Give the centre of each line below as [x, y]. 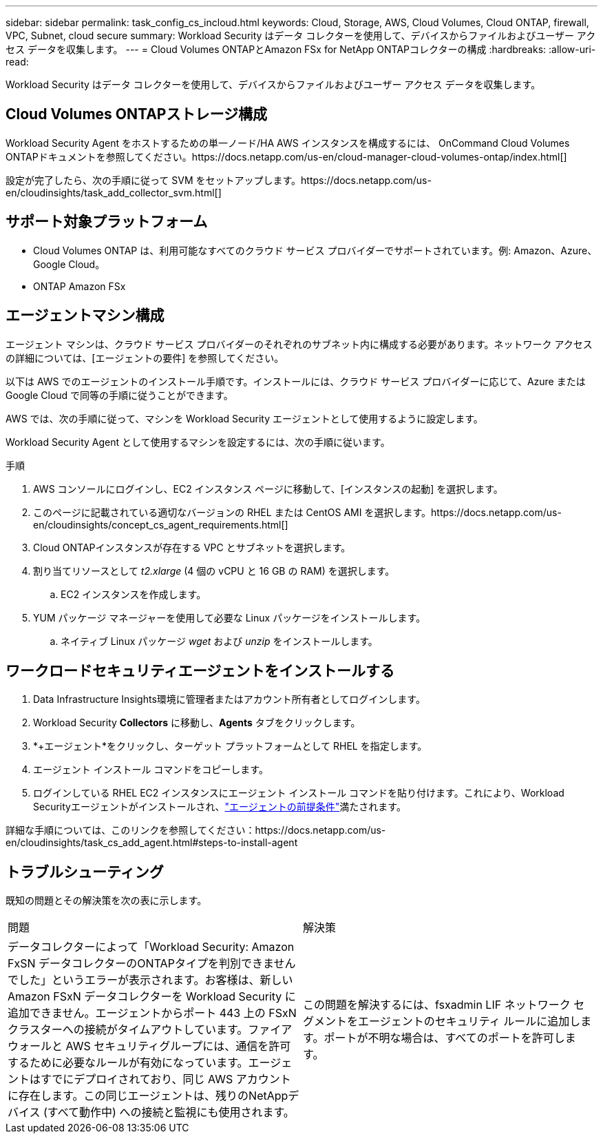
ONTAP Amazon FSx [80, 286]
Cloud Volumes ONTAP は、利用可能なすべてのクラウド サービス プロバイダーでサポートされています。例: [272, 250]
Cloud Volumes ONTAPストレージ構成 [137, 114]
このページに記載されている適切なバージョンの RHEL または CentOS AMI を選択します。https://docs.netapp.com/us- [297, 512]
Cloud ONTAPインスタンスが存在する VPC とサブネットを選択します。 [192, 547]
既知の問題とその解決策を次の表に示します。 [106, 901]
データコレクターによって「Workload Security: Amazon [151, 947]
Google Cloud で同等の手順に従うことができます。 [119, 395]
